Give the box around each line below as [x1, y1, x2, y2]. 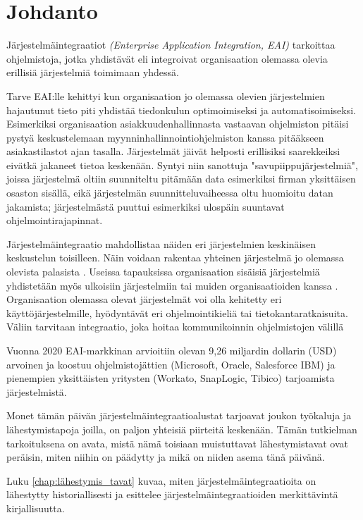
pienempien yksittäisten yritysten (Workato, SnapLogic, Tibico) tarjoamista [6, 371, 335, 385]
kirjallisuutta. [6, 500, 65, 515]
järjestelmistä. [6, 384, 67, 399]
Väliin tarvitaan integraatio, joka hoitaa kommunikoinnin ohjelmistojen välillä [6, 319, 344, 334]
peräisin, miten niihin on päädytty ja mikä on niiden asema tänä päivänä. [6, 450, 325, 464]
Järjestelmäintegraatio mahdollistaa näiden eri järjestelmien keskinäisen [6, 236, 316, 251]
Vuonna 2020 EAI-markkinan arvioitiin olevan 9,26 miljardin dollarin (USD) [6, 343, 337, 357]
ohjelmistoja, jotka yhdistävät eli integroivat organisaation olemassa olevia [6, 51, 328, 66]
